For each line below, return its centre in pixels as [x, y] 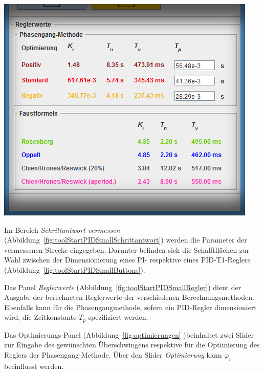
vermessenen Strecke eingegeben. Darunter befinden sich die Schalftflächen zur [127, 249]
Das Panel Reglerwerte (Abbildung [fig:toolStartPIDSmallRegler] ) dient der [123, 287]
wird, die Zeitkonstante [40, 317]
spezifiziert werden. [118, 317]
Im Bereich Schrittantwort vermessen [62, 229]
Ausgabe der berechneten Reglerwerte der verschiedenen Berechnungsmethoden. [129, 297]
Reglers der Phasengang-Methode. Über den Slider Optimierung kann [113, 354]
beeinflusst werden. [34, 366]
